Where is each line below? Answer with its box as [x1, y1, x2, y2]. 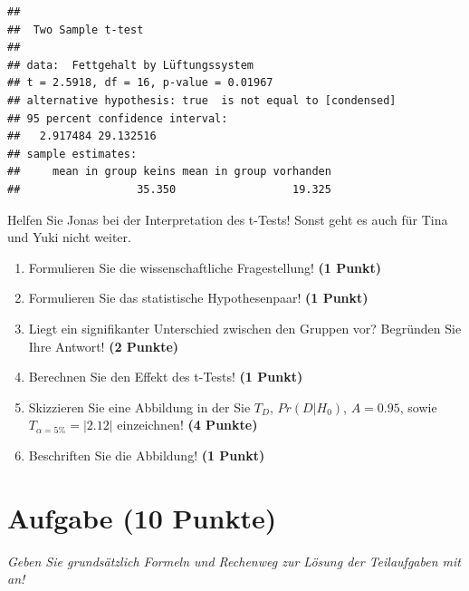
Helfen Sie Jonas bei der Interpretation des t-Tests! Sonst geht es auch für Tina [7, 209, 448, 228]
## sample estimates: [7, 147, 138, 160]
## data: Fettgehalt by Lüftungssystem [7, 58, 254, 72]
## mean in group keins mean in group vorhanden [7, 165, 331, 179]
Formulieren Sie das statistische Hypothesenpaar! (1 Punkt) [28, 288, 368, 307]
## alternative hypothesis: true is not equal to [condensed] [7, 93, 397, 107]
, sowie [399, 397, 437, 416]
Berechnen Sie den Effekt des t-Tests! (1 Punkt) [28, 367, 303, 386]
